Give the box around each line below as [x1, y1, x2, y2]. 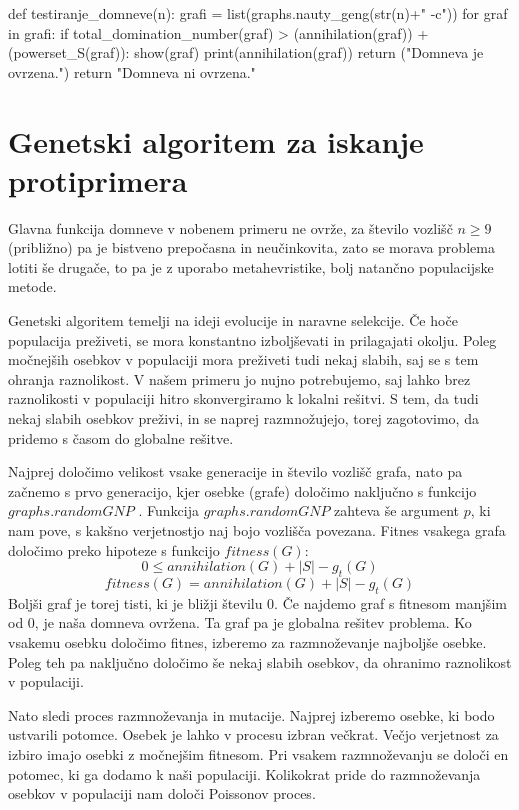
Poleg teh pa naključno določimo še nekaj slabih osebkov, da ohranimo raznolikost [8, 651, 512, 672]
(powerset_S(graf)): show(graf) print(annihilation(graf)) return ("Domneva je [8, 42, 484, 63]
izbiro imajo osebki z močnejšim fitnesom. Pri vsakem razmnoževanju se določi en [8, 743, 509, 764]
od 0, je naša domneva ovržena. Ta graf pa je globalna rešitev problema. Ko [8, 612, 472, 633]
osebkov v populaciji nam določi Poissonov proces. [8, 783, 316, 804]
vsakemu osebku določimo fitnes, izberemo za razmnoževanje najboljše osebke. [8, 631, 487, 652]
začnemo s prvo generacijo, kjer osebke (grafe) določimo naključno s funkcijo [8, 480, 477, 501]
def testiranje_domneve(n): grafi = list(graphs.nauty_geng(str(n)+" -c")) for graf [8, 3, 508, 23]
